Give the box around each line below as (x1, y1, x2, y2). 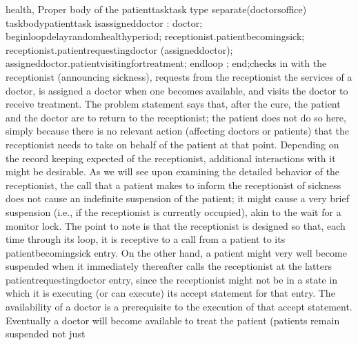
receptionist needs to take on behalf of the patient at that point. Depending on (6, 137, 339, 151)
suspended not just (6, 326, 86, 341)
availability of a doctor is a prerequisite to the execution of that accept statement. (6, 299, 352, 314)
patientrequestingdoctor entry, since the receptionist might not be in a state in (6, 272, 338, 286)
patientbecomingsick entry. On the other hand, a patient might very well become (6, 245, 347, 259)
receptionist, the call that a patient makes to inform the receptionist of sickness (6, 177, 341, 192)
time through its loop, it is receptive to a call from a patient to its (6, 232, 286, 246)
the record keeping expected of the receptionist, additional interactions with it (6, 150, 336, 165)
